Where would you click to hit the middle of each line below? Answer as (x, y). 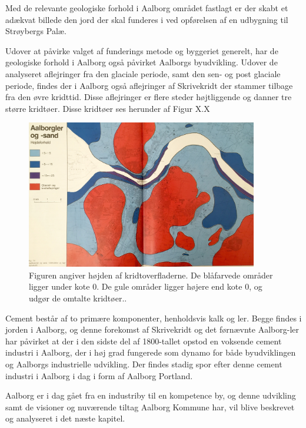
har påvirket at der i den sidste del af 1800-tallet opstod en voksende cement (144, 341)
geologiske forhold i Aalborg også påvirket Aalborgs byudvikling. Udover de (142, 62)
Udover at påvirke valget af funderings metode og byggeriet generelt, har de (142, 50)
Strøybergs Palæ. (36, 31)
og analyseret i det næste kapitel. (65, 418)
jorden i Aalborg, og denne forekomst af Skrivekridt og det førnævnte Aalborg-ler (152, 329)
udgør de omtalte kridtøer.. (78, 298)
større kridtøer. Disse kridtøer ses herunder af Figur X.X (108, 108)
